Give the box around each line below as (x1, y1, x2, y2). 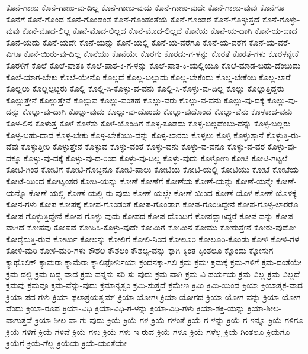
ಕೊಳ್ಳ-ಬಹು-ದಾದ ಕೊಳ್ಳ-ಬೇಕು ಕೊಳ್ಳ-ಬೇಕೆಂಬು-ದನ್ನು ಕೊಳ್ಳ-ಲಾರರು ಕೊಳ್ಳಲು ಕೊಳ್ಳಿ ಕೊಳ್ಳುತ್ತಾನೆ (6, 128, 264, 141)
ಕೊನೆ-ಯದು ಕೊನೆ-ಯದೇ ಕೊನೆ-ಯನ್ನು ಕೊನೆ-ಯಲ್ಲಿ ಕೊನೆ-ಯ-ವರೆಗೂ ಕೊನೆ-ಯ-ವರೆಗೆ (6, 35, 246, 48)
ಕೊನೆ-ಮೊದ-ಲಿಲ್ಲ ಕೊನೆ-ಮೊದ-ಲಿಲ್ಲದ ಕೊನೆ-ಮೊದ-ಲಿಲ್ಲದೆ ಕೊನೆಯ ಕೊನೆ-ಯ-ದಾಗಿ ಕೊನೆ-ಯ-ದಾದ (22, 24, 297, 37)
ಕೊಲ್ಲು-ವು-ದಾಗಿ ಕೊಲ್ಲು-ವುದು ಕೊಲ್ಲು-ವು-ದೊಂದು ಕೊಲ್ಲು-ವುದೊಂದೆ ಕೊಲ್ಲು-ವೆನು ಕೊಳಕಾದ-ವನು (22, 105, 293, 118)
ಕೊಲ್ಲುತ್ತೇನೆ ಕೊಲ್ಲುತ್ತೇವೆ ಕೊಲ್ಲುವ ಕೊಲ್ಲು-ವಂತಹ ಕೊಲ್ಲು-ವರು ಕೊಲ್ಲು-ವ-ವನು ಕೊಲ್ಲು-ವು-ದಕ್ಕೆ (6, 93, 265, 106)
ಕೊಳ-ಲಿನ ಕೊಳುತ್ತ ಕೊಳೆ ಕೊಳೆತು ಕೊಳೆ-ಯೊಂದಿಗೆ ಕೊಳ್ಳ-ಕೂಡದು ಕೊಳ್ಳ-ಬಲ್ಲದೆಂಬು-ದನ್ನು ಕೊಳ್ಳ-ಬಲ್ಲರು (6, 116, 291, 129)
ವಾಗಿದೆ (6, 221, 25, 233)
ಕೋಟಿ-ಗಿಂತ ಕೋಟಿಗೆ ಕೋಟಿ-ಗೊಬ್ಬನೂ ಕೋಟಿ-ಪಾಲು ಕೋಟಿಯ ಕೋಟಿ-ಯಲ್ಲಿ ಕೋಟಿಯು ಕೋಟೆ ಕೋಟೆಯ (6, 163, 299, 176)
